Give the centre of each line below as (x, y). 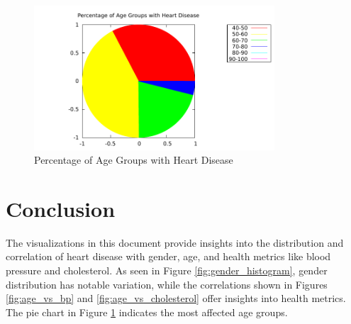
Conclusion (61, 208)
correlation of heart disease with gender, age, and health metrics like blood (168, 256)
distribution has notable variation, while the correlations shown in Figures (167, 284)
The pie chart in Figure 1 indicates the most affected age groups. (147, 312)
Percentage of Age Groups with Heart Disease (134, 160)
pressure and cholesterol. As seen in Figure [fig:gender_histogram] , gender (167, 270)
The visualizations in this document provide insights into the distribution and (175, 242)
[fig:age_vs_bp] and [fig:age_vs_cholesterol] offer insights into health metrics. (176, 298)
